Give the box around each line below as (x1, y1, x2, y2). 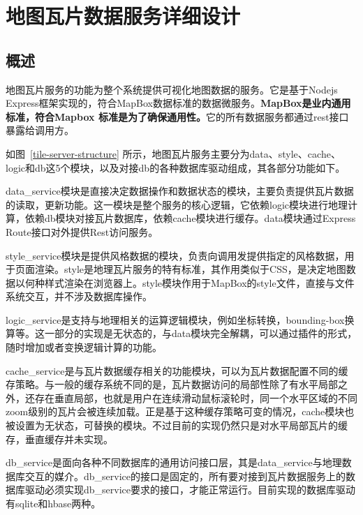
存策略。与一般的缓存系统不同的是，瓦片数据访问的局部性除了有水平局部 (6, 377, 338, 391)
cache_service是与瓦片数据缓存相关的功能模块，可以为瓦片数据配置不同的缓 (6, 363, 348, 378)
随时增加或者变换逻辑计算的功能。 (6, 340, 162, 354)
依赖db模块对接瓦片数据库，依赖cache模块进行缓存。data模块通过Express (24, 211, 356, 225)
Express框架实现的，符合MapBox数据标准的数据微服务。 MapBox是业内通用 (6, 96, 351, 110)
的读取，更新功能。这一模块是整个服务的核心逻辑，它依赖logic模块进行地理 (6, 197, 348, 211)
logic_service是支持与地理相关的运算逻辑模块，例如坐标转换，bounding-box (6, 312, 345, 327)
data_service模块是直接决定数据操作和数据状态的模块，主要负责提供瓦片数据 (6, 184, 354, 198)
